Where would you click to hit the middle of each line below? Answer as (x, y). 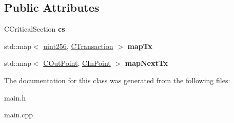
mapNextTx (147, 63)
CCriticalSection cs (35, 29)
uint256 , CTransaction (78, 46)
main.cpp (19, 115)
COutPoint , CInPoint (77, 63)
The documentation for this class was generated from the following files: (117, 80)
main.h (15, 97)
